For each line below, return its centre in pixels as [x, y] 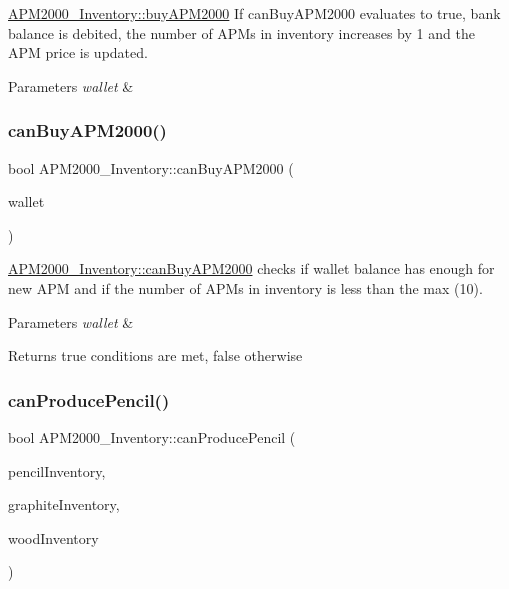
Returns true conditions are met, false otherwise [155, 355]
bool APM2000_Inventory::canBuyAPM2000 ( [151, 167]
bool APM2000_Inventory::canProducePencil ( [152, 436]
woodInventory [53, 537]
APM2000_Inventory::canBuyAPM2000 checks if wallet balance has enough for [251, 268]
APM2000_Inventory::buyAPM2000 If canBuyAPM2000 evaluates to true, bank [254, 13]
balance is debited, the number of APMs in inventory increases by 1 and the [241, 32]
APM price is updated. [78, 52]
